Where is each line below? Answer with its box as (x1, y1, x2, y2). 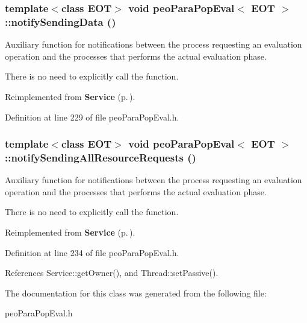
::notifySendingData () (5, 14, 116, 29)
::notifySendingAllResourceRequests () (5, 149, 196, 165)
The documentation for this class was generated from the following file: (5, 286, 267, 299)
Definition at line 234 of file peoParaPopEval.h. (5, 246, 179, 259)
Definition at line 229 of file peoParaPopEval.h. (5, 110, 179, 123)
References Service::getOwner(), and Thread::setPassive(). (5, 266, 219, 279)
